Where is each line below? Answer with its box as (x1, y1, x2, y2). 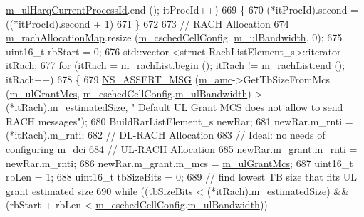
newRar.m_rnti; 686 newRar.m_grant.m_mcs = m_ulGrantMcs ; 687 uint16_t (6, 155, 353, 170)
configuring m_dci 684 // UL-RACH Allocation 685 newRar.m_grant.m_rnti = (6, 141, 358, 156)
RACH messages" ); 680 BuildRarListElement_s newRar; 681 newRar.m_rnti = (6, 113, 353, 128)
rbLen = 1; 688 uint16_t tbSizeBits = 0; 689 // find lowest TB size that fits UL (6, 169, 358, 184)
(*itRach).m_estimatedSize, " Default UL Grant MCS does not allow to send (6, 100, 343, 115)
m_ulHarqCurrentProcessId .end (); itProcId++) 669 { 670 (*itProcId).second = (6, 2, 358, 16)
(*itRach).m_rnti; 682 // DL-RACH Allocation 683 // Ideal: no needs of (6, 127, 326, 142)
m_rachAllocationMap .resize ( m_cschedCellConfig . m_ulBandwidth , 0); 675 (6, 30, 343, 45)
